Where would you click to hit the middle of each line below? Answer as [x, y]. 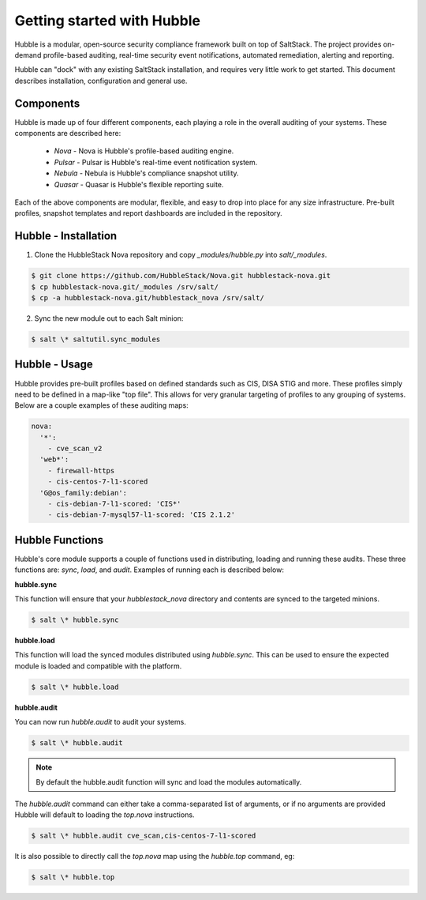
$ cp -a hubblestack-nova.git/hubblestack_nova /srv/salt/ [148, 298]
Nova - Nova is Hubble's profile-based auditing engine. [144, 151]
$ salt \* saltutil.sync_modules [96, 339]
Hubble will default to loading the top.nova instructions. [105, 815]
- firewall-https [81, 471]
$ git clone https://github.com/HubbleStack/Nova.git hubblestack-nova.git [181, 276]
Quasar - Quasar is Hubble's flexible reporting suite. [139, 184]
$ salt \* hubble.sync [75, 620]
